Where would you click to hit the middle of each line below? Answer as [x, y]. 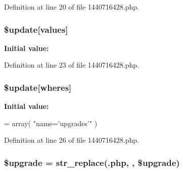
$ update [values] [36, 29]
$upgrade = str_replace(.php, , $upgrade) [92, 162]
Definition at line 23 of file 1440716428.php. [72, 65]
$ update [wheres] [38, 87]
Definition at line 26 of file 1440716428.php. [72, 140]
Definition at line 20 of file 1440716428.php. [72, 7]
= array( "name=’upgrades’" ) [51, 123]
